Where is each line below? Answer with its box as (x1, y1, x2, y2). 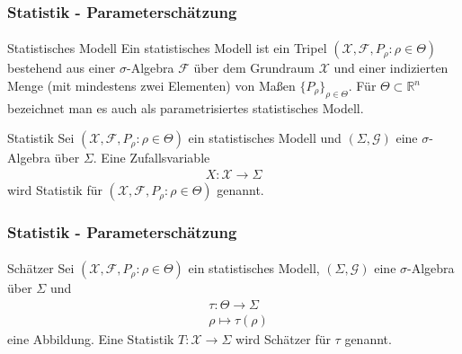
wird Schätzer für (235, 330, 331, 349)
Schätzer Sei (7, 259, 75, 278)
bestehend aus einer (7, 58, 116, 77)
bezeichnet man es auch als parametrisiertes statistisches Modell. (7, 98, 364, 117)
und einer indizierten (333, 58, 449, 77)
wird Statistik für (7, 181, 102, 199)
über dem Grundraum (193, 58, 315, 77)
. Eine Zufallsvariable (93, 148, 210, 167)
